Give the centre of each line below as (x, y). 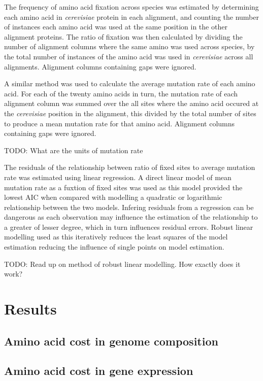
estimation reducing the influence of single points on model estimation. (114, 247)
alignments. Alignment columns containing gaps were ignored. (100, 66)
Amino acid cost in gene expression (99, 371)
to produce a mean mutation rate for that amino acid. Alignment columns (120, 123)
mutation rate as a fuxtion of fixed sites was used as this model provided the (123, 187)
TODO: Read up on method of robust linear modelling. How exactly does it (122, 264)
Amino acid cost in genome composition (111, 341)
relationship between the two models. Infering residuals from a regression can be (129, 207)
